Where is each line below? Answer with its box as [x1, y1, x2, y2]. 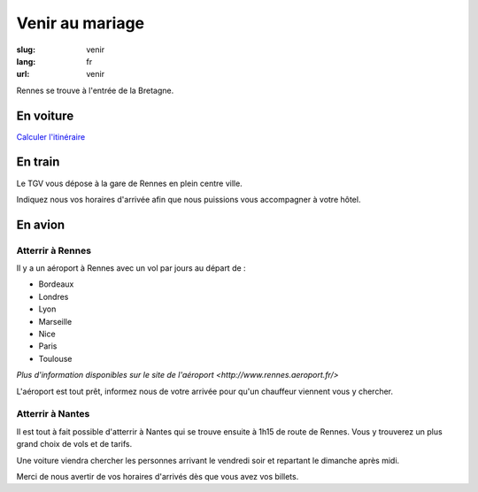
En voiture [16, 108, 74, 123]
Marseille [38, 316, 73, 327]
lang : [16, 56, 36, 66]
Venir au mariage [16, 13, 145, 33]
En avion [16, 217, 66, 232]
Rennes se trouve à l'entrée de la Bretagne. [16, 85, 174, 96]
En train [16, 155, 60, 170]
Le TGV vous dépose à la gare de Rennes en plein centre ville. [16, 178, 243, 188]
